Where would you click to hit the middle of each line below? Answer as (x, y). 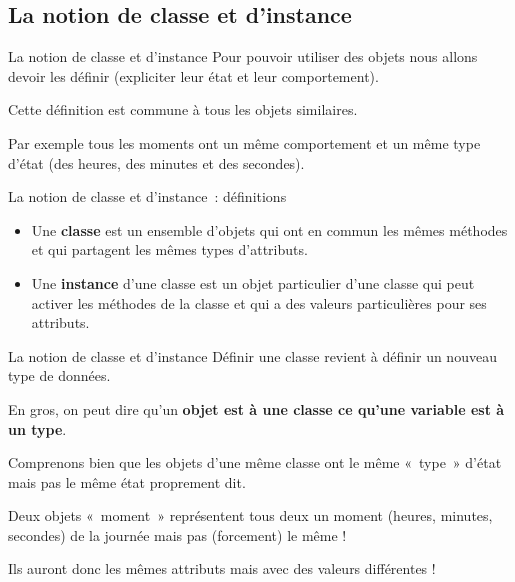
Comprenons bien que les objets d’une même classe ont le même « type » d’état (255, 462)
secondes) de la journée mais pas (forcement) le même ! (177, 534)
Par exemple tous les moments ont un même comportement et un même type (244, 142)
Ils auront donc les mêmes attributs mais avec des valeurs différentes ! (222, 568)
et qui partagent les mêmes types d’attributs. (169, 249)
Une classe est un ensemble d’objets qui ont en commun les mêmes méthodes (269, 229)
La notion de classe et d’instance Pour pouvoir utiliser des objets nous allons (243, 56)
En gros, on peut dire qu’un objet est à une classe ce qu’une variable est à (256, 408)
